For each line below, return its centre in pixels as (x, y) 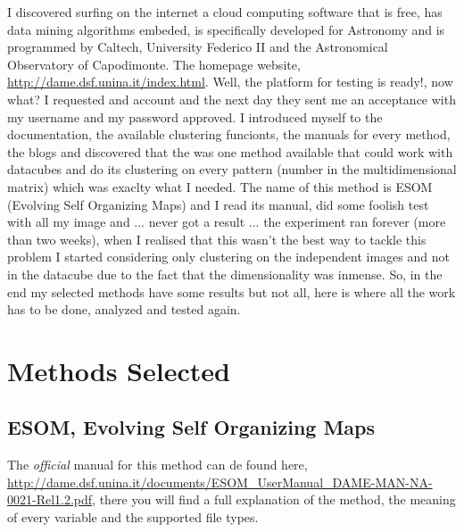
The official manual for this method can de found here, (157, 465)
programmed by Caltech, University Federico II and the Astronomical (198, 47)
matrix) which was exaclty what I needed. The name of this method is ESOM (220, 186)
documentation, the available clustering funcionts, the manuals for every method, (229, 134)
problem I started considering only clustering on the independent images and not (228, 257)
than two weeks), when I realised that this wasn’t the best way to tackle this (217, 239)
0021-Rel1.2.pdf (50, 499)
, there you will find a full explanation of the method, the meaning (274, 499)
